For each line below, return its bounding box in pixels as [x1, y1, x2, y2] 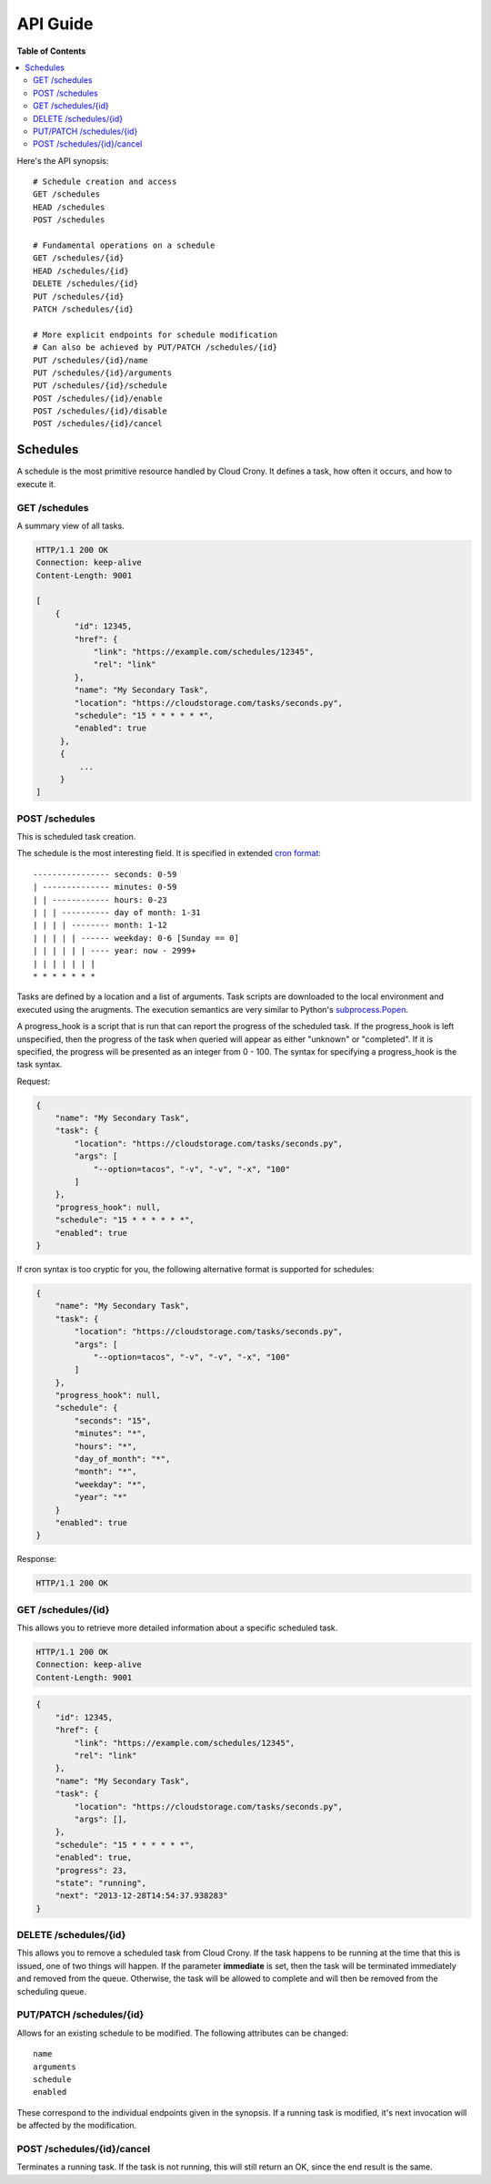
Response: [16, 1554, 57, 1565]
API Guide [16, 14, 94, 34]
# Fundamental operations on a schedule [33, 240, 215, 250]
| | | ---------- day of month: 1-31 [33, 907, 202, 918]
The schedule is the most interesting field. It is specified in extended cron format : [16, 848, 322, 859]
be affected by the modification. [16, 2120, 137, 2131]
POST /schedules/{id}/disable [33, 406, 168, 416]
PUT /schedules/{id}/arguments [33, 367, 173, 378]
